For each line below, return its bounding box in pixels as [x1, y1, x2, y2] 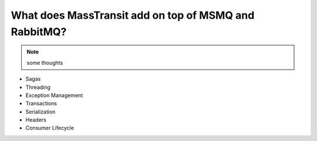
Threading [25, 84, 51, 91]
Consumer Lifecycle [25, 125, 75, 132]
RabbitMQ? [11, 25, 67, 38]
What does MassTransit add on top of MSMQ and [11, 9, 255, 22]
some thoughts [26, 59, 63, 66]
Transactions [25, 100, 57, 107]
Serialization [25, 108, 56, 115]
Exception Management [25, 91, 83, 99]
